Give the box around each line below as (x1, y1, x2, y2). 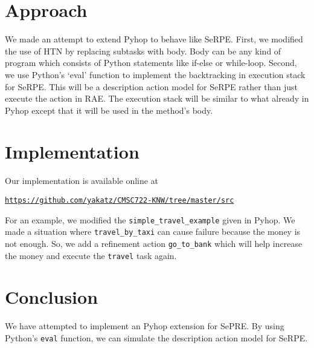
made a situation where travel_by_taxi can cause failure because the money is (5, 225, 301, 238)
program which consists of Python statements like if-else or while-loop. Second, (5, 56, 297, 69)
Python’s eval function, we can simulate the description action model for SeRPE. (5, 332, 308, 344)
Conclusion (5, 284, 98, 309)
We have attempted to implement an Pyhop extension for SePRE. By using (5, 320, 284, 332)
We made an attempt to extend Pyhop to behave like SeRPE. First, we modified (5, 33, 303, 45)
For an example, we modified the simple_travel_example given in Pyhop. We (5, 213, 295, 226)
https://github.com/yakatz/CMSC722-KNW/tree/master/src (5, 196, 234, 205)
